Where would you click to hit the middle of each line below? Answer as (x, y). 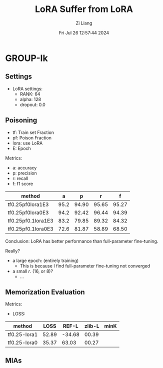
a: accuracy (24, 167)
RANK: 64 (30, 94)
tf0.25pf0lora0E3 (28, 212)
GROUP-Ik (27, 58)
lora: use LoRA (27, 143)
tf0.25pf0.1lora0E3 (30, 228)
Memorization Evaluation (45, 292)
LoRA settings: (27, 88)
